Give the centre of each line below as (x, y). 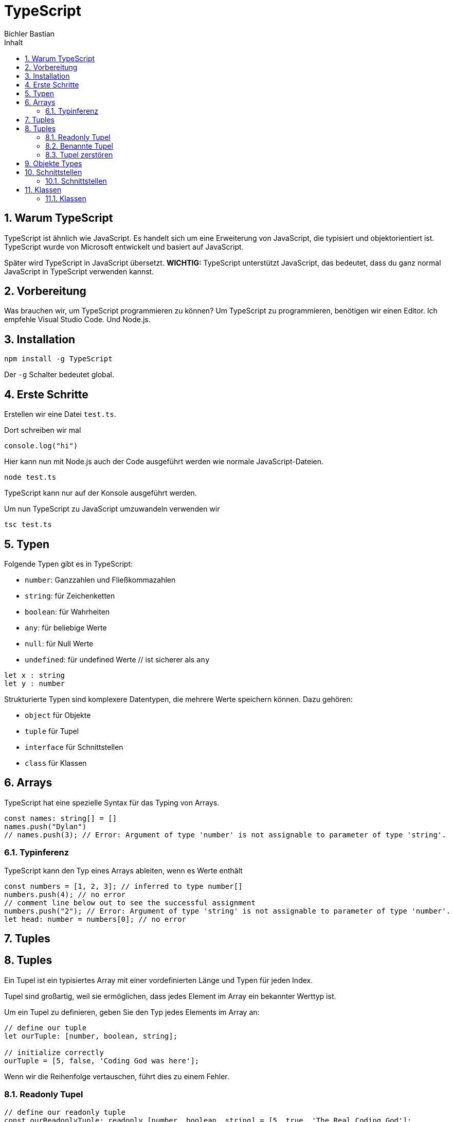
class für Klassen (56, 763)
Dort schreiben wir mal (43, 430)
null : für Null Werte (59, 643)
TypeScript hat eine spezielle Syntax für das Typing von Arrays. (112, 802)
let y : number (35, 683)
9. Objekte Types (53, 163)
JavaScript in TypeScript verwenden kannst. (79, 271)
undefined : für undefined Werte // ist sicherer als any (117, 659)
